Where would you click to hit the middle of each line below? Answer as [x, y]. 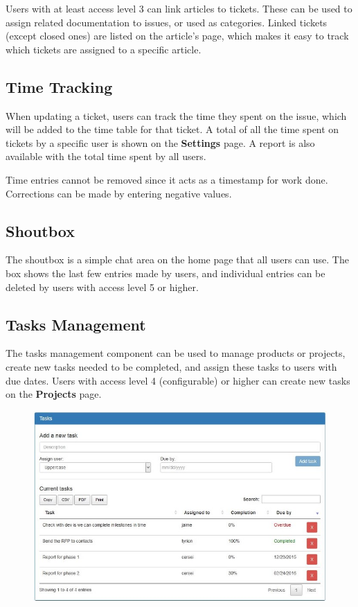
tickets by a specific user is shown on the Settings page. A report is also [160, 142]
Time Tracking [59, 86]
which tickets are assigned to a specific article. [104, 49]
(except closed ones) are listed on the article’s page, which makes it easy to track [177, 36]
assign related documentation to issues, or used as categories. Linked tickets [167, 22]
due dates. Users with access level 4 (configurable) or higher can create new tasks [178, 380]
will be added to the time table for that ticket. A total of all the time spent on [172, 129]
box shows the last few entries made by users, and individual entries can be [165, 273]
